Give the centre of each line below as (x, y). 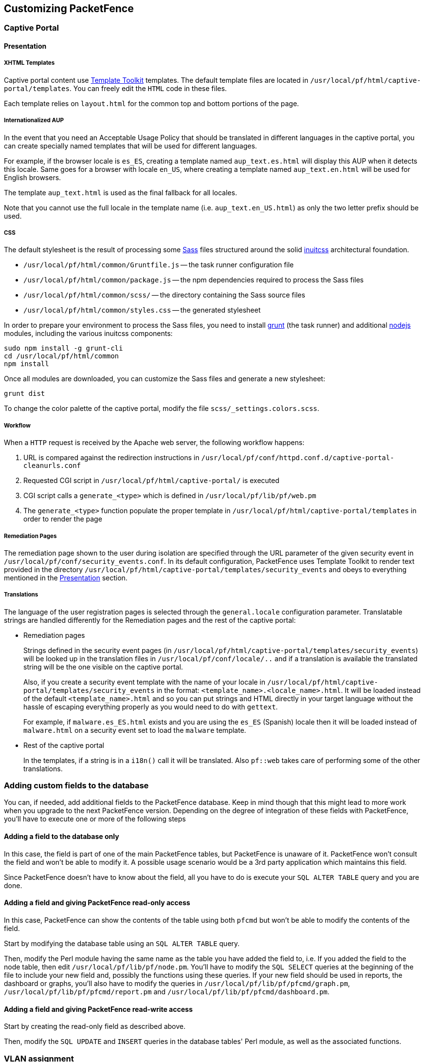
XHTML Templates (29, 63)
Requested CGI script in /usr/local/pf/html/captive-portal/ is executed (151, 481)
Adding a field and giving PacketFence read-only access (97, 903)
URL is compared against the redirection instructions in (111, 458)
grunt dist (25, 394)
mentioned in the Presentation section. (66, 578)
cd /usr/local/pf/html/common (62, 356)
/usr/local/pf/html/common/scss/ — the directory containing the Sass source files (164, 295)
